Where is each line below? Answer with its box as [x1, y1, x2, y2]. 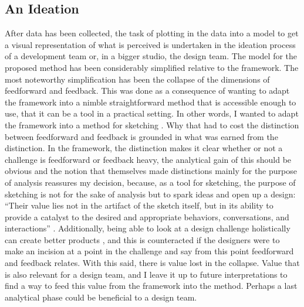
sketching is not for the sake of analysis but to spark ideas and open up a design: [5, 187, 296, 200]
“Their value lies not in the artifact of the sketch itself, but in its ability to [5, 199, 273, 212]
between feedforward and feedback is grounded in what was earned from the [5, 130, 278, 142]
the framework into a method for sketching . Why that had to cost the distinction [5, 118, 299, 131]
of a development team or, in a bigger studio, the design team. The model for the [5, 50, 298, 62]
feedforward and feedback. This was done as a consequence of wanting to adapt [5, 84, 290, 97]
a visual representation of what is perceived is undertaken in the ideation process [5, 38, 296, 50]
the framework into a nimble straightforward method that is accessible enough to [5, 95, 296, 108]
